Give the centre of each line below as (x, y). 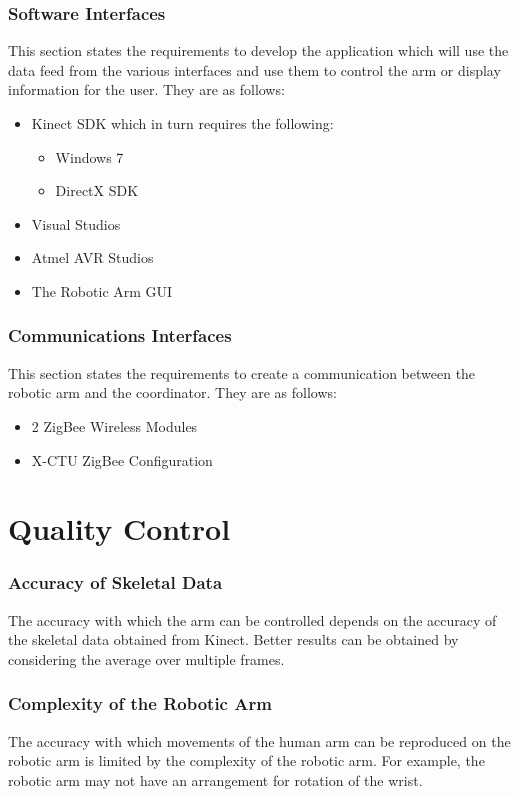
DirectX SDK (97, 190)
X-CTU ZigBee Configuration (122, 459)
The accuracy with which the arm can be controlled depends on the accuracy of (252, 619)
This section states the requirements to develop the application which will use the (258, 50)
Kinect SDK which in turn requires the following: (182, 123)
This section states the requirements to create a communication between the (242, 372)
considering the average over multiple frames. (146, 658)
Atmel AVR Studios (92, 257)
